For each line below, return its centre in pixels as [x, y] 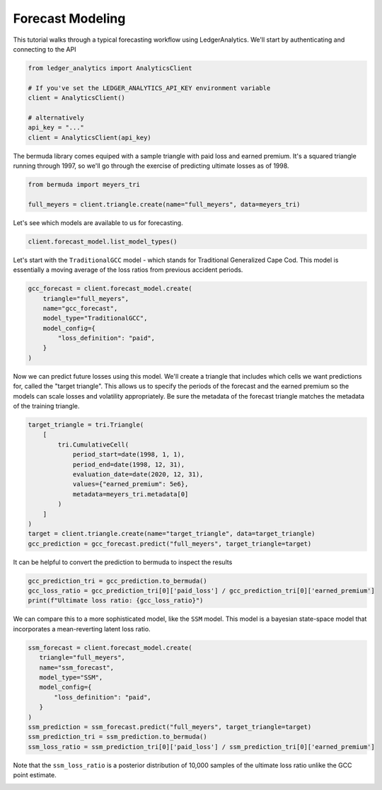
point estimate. [35, 775]
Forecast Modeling [69, 18]
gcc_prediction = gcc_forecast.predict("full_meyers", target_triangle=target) [170, 544]
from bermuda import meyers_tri [84, 185]
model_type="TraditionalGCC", [95, 318]
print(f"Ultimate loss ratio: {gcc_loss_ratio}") [116, 601]
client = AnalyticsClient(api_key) [89, 137]
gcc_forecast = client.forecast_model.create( [110, 289]
